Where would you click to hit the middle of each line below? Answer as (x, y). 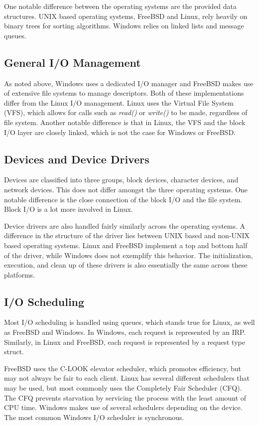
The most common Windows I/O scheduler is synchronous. (94, 417)
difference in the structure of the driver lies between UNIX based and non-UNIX (127, 235)
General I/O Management (72, 62)
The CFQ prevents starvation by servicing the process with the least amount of (125, 397)
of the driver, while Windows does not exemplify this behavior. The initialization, (129, 255)
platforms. (19, 274)
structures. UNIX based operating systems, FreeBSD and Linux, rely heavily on (126, 16)
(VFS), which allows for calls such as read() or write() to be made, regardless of (126, 112)
